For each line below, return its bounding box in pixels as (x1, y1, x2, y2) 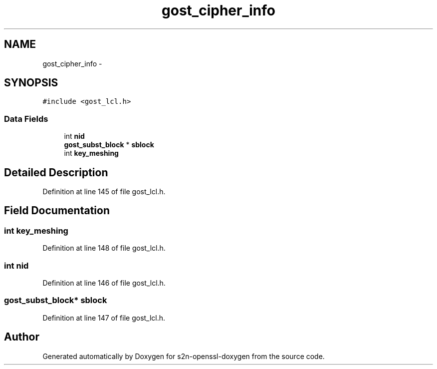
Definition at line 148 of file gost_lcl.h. (42, 244, 166, 253)
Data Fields (4, 113, 48, 124)
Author (4, 331, 39, 344)
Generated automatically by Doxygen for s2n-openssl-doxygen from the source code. (42, 352, 325, 361)
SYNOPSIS (4, 76, 58, 89)
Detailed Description (4, 166, 108, 179)
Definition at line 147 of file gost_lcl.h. (42, 313, 166, 322)
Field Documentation (4, 204, 110, 217)
